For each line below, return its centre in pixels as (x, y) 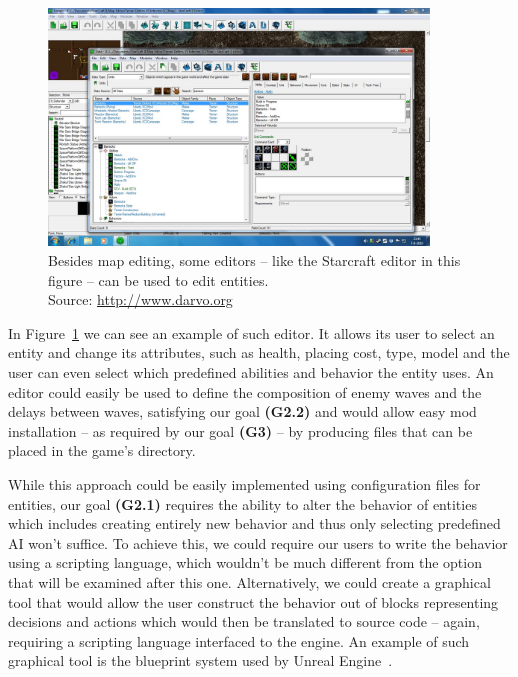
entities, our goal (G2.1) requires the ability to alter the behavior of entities (242, 503)
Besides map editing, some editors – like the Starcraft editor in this (254, 260)
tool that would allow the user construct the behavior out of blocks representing (253, 601)
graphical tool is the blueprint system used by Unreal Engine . (200, 660)
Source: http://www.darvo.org (140, 299)
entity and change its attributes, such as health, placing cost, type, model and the (259, 352)
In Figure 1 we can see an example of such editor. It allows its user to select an (251, 332)
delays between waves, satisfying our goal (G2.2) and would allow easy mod (242, 411)
